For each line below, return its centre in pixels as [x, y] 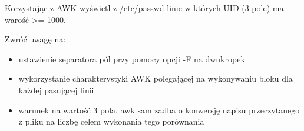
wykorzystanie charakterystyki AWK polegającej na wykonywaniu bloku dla [156, 78]
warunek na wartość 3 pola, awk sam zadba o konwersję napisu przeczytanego [159, 110]
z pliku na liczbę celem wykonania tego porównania [111, 121]
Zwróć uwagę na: [35, 39]
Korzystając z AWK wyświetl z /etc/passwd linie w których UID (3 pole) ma [144, 8]
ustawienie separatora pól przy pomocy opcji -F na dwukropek [132, 58]
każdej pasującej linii [56, 90]
